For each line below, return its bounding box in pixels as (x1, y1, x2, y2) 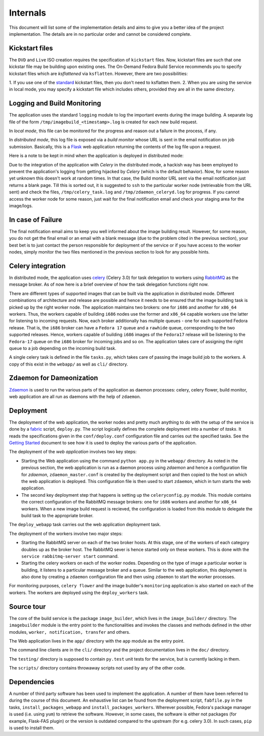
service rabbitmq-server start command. (21, 553, 119, 559)
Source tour (9, 602, 46, 611)
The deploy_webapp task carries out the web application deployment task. (9, 522, 161, 528)
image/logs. (9, 203, 33, 208)
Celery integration (9, 262, 66, 270)
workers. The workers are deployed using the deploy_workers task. (9, 590, 149, 596)
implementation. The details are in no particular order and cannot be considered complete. (9, 31, 192, 37)
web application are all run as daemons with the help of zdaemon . (9, 393, 141, 399)
